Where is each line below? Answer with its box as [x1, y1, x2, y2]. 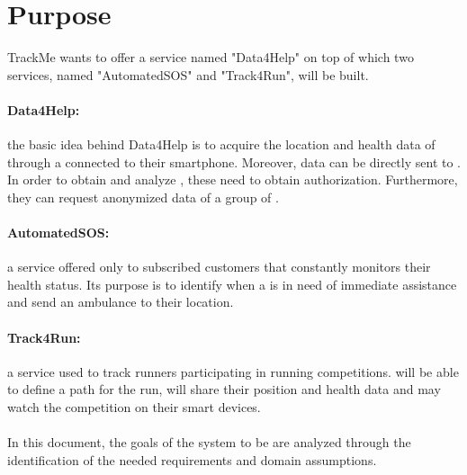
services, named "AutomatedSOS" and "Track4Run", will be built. [7, 65, 369, 84]
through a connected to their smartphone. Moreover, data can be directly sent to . [7, 152, 461, 171]
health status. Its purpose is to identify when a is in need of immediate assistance [7, 274, 457, 293]
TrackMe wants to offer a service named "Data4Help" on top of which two [7, 48, 414, 67]
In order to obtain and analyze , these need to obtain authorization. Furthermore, [7, 170, 458, 189]
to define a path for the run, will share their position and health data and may [7, 380, 441, 399]
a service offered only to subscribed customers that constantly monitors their [7, 257, 431, 276]
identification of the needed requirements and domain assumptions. [7, 450, 377, 469]
